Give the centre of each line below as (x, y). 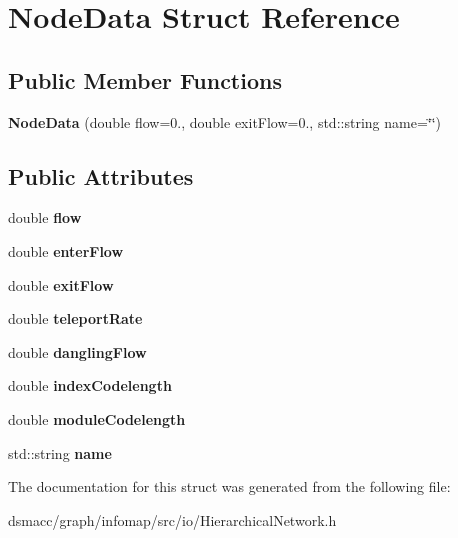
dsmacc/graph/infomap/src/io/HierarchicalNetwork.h (172, 519)
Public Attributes (101, 175)
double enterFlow (66, 250)
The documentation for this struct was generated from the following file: (229, 486)
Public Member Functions (145, 79)
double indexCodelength (90, 385)
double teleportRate (75, 318)
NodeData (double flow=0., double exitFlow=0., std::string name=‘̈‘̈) (225, 121)
